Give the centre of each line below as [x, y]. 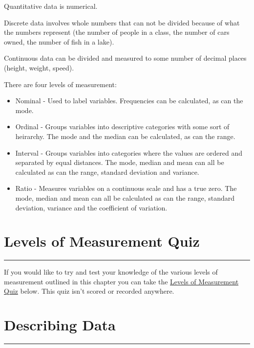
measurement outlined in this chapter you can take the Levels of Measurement [121, 281]
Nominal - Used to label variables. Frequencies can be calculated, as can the [129, 101]
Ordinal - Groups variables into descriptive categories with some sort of [122, 127]
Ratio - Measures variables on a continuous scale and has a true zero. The [126, 188]
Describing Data [60, 325]
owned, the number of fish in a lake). [59, 41]
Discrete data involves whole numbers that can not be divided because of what [122, 22]
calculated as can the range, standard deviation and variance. [107, 172]
